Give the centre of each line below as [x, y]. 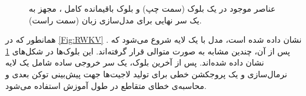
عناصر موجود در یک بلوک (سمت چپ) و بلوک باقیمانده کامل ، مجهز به [152, 8]
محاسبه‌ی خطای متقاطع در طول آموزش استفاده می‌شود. [106, 85]
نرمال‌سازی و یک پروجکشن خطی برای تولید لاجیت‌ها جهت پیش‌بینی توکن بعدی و [146, 73]
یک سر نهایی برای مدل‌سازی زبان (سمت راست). [115, 20]
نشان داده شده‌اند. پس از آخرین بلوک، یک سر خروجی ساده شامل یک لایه [135, 62]
